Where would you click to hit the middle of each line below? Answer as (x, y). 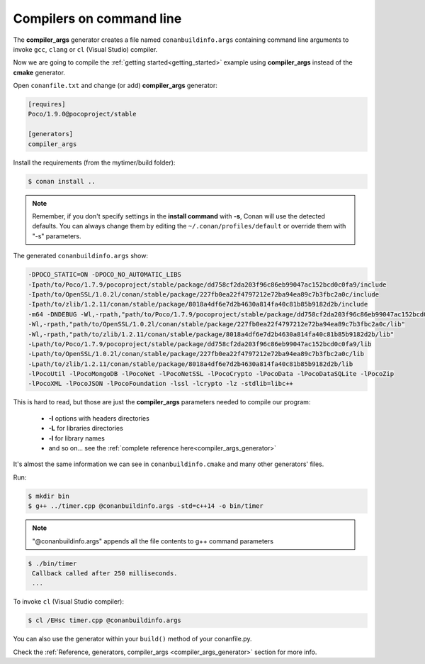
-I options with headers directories (99, 418)
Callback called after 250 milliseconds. (105, 573)
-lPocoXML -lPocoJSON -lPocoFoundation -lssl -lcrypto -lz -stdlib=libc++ (161, 384)
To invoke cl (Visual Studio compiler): (68, 602)
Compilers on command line (97, 18)
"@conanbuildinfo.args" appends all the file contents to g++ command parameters (153, 541)
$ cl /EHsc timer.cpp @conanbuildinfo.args (105, 620)
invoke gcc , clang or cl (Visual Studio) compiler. (85, 49)
